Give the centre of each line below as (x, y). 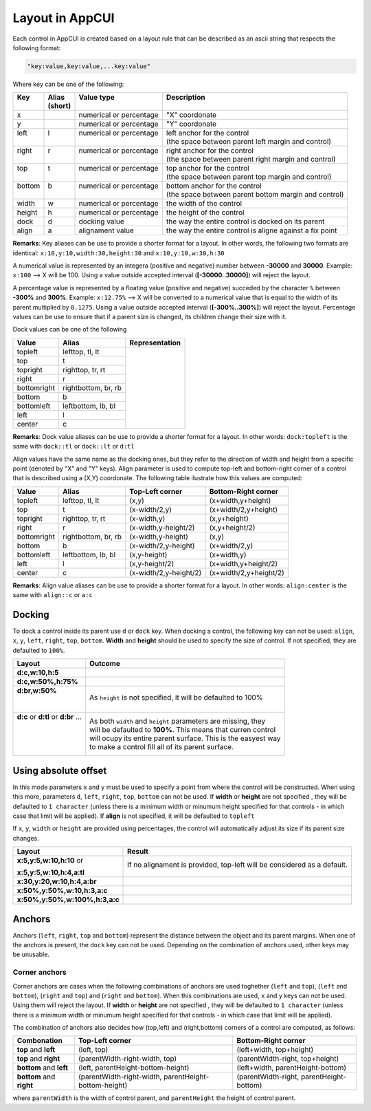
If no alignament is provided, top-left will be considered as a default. (238, 865)
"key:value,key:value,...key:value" (89, 66)
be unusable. (31, 954)
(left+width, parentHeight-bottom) (292, 1068)
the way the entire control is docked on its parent (245, 222)
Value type (97, 98)
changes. (26, 838)
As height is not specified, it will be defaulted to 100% (177, 698)
